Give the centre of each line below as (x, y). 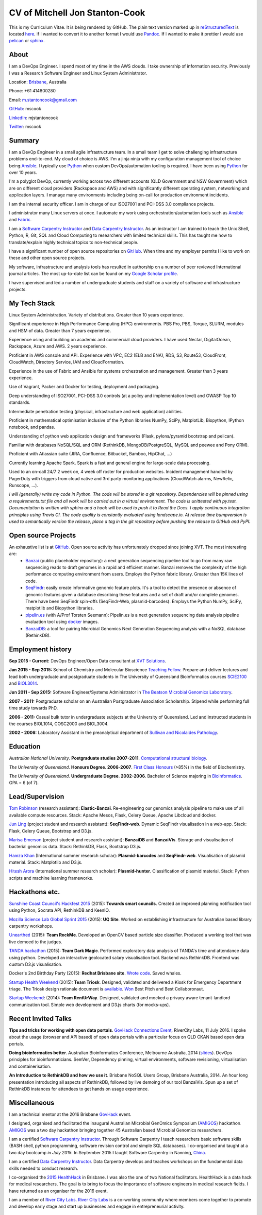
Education (25, 747)
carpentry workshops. (31, 926)
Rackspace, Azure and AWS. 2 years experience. (58, 346)
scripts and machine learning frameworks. (51, 878)
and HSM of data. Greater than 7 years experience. (60, 330)
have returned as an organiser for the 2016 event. (58, 1191)
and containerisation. (30, 1066)
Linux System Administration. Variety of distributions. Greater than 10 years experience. (97, 315)
